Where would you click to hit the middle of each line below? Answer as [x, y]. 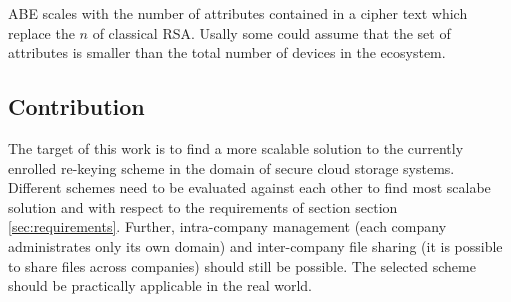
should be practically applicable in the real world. [160, 285]
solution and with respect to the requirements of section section [203, 206]
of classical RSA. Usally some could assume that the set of [271, 32]
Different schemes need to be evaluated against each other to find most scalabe [249, 187]
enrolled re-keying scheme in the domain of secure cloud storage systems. [231, 167]
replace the [41, 32]
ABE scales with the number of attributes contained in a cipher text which [238, 13]
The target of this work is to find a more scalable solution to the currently [236, 147]
